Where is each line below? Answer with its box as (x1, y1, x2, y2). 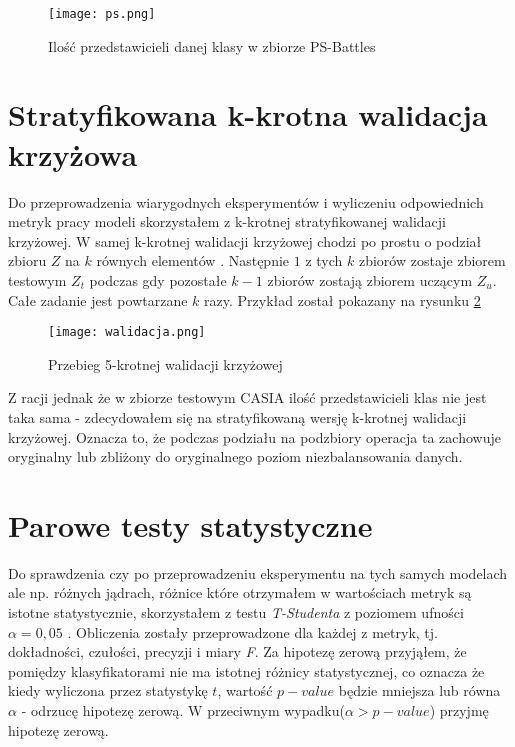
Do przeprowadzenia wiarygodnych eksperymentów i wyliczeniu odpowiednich (8, 191, 484, 212)
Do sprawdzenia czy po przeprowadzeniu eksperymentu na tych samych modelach (8, 562, 508, 583)
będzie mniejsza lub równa (338, 680, 501, 701)
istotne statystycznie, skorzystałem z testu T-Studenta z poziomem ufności (8, 602, 464, 623)
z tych (305, 250, 343, 271)
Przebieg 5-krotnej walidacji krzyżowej (48, 353, 283, 374)
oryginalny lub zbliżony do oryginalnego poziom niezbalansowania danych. (8, 446, 463, 467)
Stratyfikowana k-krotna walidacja (8, 94, 488, 135)
